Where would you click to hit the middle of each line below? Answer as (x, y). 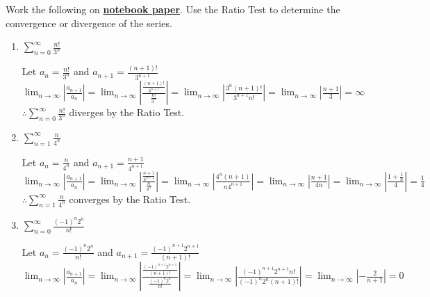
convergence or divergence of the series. (89, 23)
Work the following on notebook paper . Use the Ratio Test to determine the (173, 9)
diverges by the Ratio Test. (127, 112)
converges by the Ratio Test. (130, 199)
